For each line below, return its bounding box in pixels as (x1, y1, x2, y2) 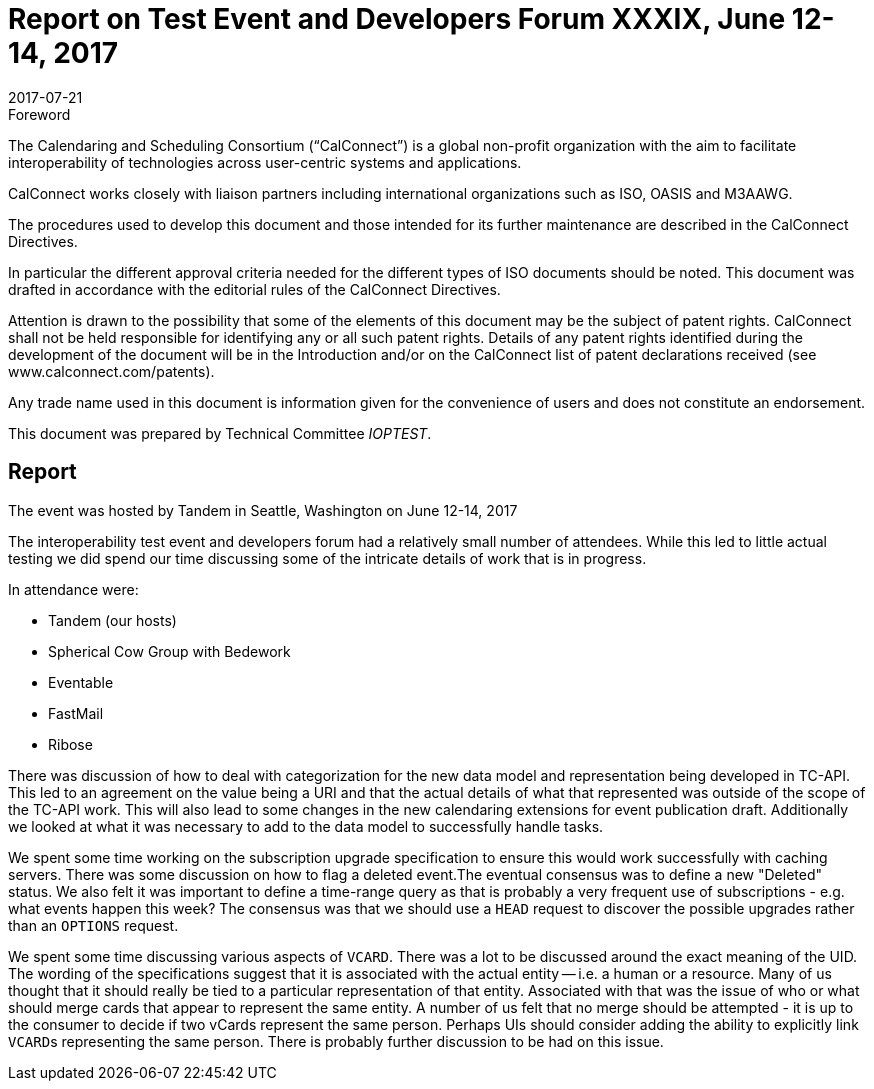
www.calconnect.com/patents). (8, 362, 215, 380)
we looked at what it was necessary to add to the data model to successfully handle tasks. (8, 817, 604, 835)
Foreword (8, 105, 71, 123)
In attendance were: (8, 580, 139, 598)
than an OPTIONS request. (8, 916, 179, 934)
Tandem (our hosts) (48, 611, 177, 629)
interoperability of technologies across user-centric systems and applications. (8, 153, 522, 171)
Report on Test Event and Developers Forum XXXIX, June (8, 2, 786, 36)
